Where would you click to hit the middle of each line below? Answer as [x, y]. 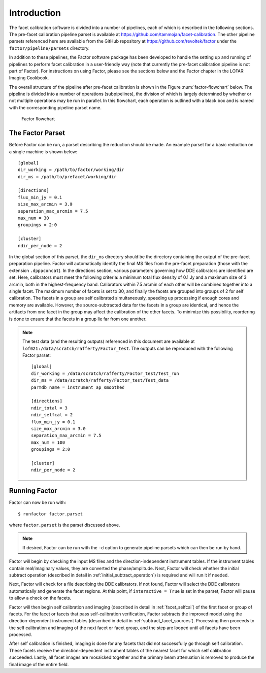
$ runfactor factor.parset [50, 514]
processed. [20, 635]
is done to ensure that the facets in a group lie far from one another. [78, 319]
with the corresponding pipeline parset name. [55, 107]
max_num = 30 [33, 218]
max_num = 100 [48, 442]
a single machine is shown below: [43, 151]
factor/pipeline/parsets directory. [49, 48]
